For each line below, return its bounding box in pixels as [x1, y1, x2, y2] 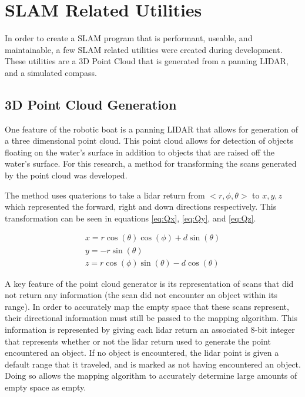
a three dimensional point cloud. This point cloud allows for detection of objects [5, 134, 293, 147]
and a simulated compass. [5, 66, 97, 78]
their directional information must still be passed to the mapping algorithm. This [5, 312, 297, 324]
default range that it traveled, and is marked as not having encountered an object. [5, 358, 301, 370]
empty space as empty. [5, 381, 86, 393]
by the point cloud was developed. [5, 169, 128, 181]
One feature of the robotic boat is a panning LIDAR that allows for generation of [5, 123, 299, 135]
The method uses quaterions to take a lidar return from [5, 188, 205, 201]
